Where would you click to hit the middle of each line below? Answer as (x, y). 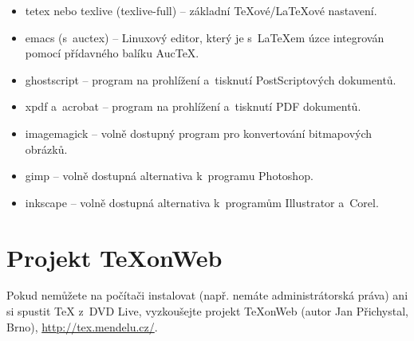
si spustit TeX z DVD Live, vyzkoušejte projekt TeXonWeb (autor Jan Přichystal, (207, 311)
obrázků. (46, 149)
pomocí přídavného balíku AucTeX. (112, 53)
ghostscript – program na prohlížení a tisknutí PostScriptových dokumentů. (211, 79)
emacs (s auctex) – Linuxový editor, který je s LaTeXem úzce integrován (205, 37)
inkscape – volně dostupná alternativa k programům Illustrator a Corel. (202, 202)
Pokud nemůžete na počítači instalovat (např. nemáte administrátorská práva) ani (207, 295)
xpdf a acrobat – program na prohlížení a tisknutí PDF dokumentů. (193, 106)
